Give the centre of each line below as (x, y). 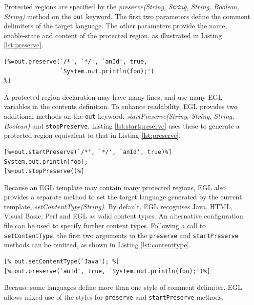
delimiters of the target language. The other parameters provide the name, (116, 26)
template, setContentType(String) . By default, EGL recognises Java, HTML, (118, 206)
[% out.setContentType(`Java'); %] (62, 261)
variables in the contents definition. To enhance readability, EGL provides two (121, 106)
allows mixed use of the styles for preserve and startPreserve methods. (114, 296)
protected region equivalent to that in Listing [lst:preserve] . (92, 135)
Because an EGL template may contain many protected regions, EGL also (115, 187)
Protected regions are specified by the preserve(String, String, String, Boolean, (122, 6)
